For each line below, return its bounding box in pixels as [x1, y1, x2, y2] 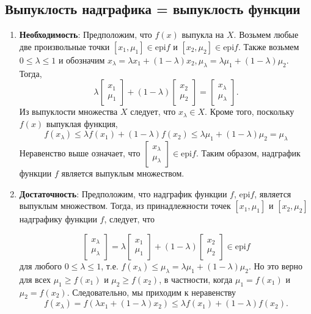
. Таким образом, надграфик [196, 147, 301, 159]
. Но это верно [248, 259, 303, 272]
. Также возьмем [238, 40, 299, 53]
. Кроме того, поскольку [205, 105, 295, 118]
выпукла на [181, 28, 224, 41]
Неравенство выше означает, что [19, 147, 141, 159]
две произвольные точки [19, 40, 110, 53]
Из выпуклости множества [19, 105, 118, 118]
